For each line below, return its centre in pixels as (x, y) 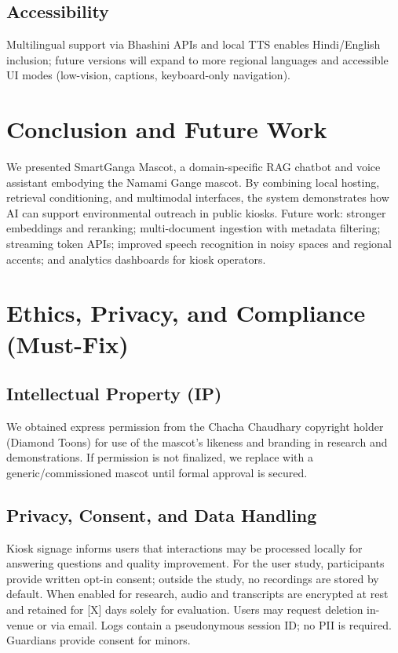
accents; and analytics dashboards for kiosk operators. (136, 259)
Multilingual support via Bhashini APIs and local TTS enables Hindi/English (194, 44)
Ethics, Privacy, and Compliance (186, 313)
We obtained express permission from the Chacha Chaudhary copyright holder (195, 427)
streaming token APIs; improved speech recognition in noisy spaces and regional (199, 244)
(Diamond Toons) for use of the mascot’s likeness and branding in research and (197, 441)
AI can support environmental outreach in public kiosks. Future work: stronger (196, 212)
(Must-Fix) (68, 343)
